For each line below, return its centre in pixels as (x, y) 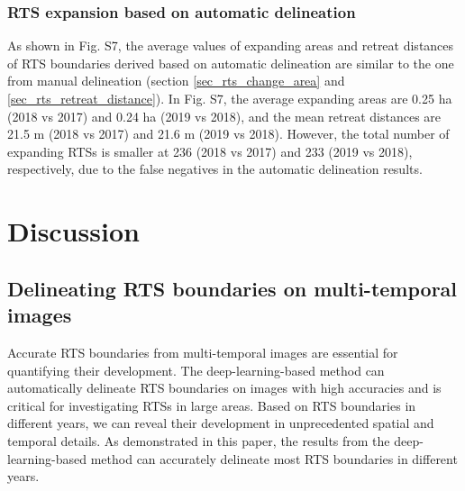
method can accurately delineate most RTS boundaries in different (274, 458)
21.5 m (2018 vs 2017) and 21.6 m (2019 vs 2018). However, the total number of (228, 134)
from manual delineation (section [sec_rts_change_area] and (176, 81)
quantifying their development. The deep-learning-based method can (196, 370)
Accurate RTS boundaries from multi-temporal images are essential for (203, 352)
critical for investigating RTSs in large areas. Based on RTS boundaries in (212, 405)
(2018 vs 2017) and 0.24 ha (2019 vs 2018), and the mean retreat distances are (224, 116)
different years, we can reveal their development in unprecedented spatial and (221, 423)
